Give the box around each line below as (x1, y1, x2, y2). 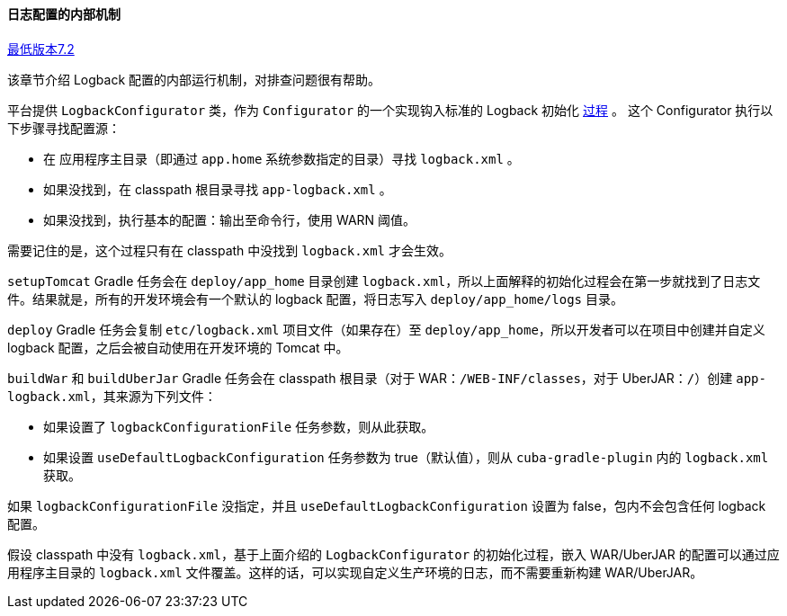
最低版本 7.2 (7, 40, 75, 57)
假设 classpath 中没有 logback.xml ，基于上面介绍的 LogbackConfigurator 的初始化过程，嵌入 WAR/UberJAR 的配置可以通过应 (7, 546, 780, 562)
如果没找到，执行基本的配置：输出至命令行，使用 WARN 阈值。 (43, 211, 416, 228)
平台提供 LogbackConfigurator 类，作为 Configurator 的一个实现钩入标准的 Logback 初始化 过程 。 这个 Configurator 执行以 (7, 102, 774, 118)
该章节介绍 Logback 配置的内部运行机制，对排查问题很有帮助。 (7, 71, 381, 87)
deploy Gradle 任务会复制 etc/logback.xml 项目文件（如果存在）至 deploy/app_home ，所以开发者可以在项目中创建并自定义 (7, 321, 765, 337)
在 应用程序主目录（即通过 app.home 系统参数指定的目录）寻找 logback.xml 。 (43, 150, 520, 166)
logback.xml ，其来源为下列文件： (7, 388, 217, 404)
